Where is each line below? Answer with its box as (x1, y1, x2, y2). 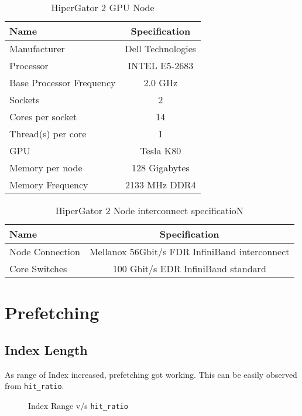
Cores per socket (9, 110, 77, 123)
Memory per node (9, 161, 83, 174)
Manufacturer (9, 42, 65, 55)
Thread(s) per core (9, 127, 87, 140)
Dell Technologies (125, 42, 197, 55)
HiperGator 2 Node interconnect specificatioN (55, 204, 243, 217)
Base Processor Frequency (9, 76, 116, 89)
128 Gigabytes (131, 161, 190, 174)
